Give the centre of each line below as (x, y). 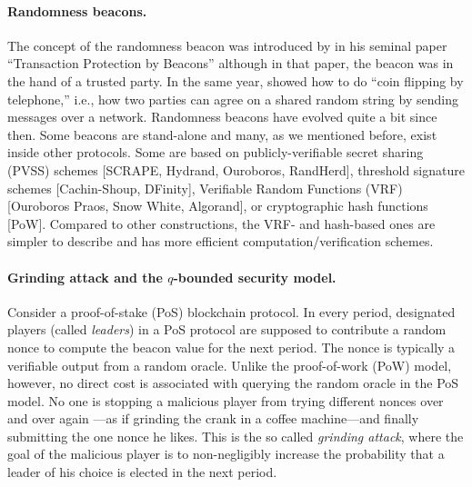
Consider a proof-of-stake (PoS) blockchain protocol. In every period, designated (231, 311)
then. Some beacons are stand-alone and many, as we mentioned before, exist (222, 134)
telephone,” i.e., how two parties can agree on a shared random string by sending (233, 99)
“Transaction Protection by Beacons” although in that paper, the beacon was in (231, 63)
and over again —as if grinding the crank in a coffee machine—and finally (213, 418)
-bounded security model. (255, 277)
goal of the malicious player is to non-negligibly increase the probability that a (226, 454)
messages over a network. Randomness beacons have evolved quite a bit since (222, 117)
